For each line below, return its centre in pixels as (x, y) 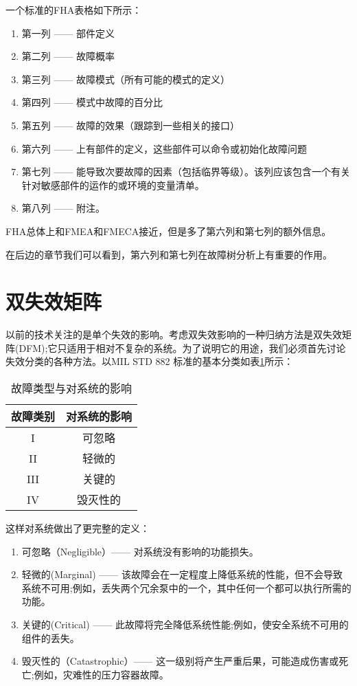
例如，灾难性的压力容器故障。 (101, 674)
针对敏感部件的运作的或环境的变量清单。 (113, 185)
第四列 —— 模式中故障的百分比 (92, 102)
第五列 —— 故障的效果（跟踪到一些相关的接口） (131, 125)
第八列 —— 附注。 (64, 208)
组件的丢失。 (50, 638)
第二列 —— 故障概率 (68, 56)
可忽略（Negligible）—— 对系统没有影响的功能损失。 (140, 551)
